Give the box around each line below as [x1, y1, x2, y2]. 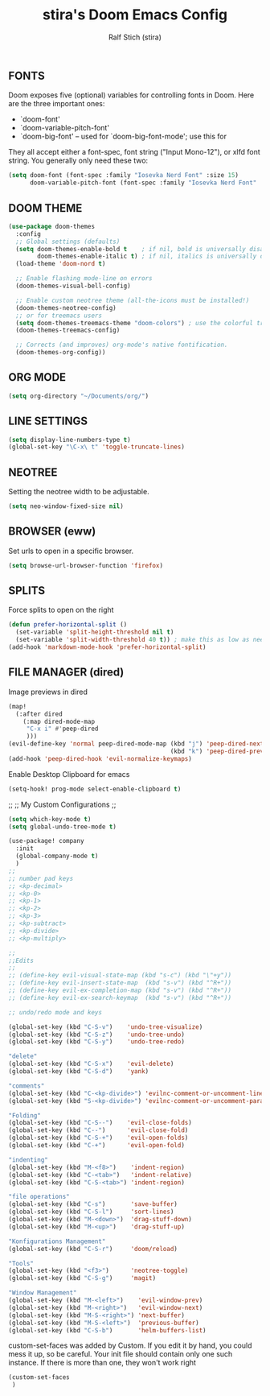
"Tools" [8, 1259, 35, 1267]
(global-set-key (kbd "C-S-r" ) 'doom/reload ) [8, 1245, 178, 1253]
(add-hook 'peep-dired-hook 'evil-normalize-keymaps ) [8, 754, 193, 762]
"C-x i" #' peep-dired [26, 725, 99, 733]
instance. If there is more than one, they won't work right [8, 1358, 197, 1368]
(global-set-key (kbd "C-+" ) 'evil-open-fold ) [8, 1142, 185, 1150]
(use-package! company [8, 837, 84, 845]
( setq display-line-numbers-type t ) [8, 436, 131, 444]
